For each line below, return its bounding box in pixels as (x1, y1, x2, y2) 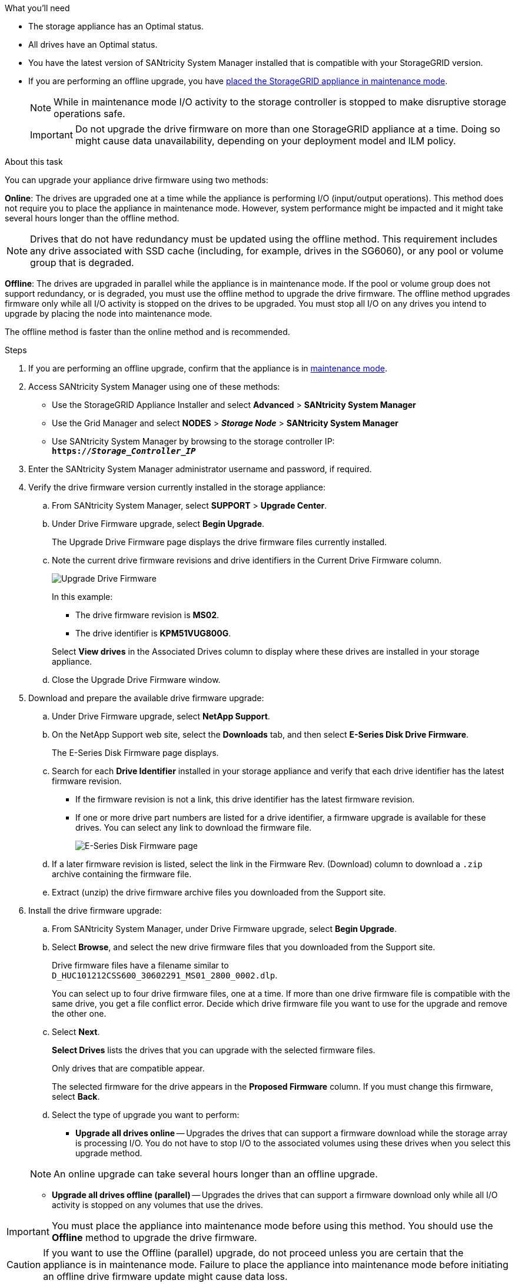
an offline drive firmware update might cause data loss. (43, 1270, 288, 1282)
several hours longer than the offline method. (5, 213, 180, 223)
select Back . (52, 1091, 100, 1101)
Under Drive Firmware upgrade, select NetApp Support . (52, 711, 270, 721)
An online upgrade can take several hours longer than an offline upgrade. (54, 1168, 378, 1180)
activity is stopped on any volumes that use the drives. (52, 1200, 263, 1210)
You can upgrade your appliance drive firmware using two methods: (5, 175, 268, 185)
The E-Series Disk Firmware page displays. (52, 748, 219, 758)
